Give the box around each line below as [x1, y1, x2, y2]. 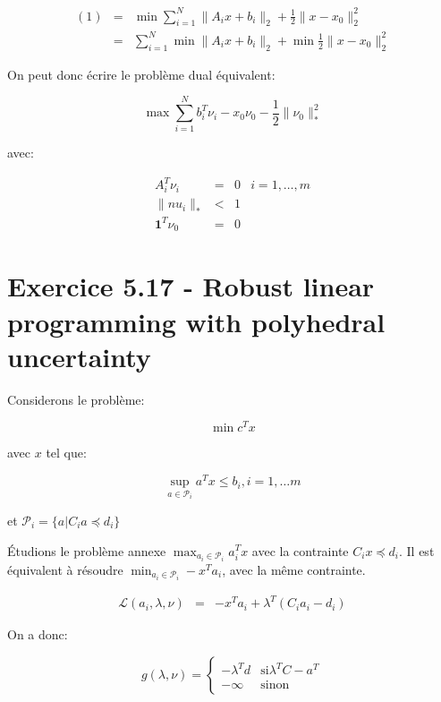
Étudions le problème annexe [7, 541, 166, 560]
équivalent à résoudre [7, 560, 123, 578]
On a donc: [7, 625, 68, 644]
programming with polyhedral [7, 303, 386, 339]
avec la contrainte [251, 541, 349, 560]
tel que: [46, 443, 87, 462]
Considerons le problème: [7, 390, 145, 408]
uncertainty [7, 338, 151, 374]
